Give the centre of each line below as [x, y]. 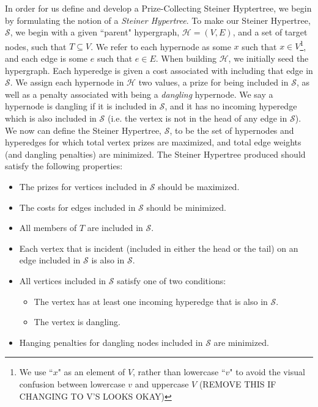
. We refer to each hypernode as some [161, 46]
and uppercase [162, 383]
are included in [115, 228]
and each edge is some [46, 58]
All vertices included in [63, 280]
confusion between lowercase [72, 383]
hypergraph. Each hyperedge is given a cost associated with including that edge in [159, 70]
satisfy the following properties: [64, 166]
